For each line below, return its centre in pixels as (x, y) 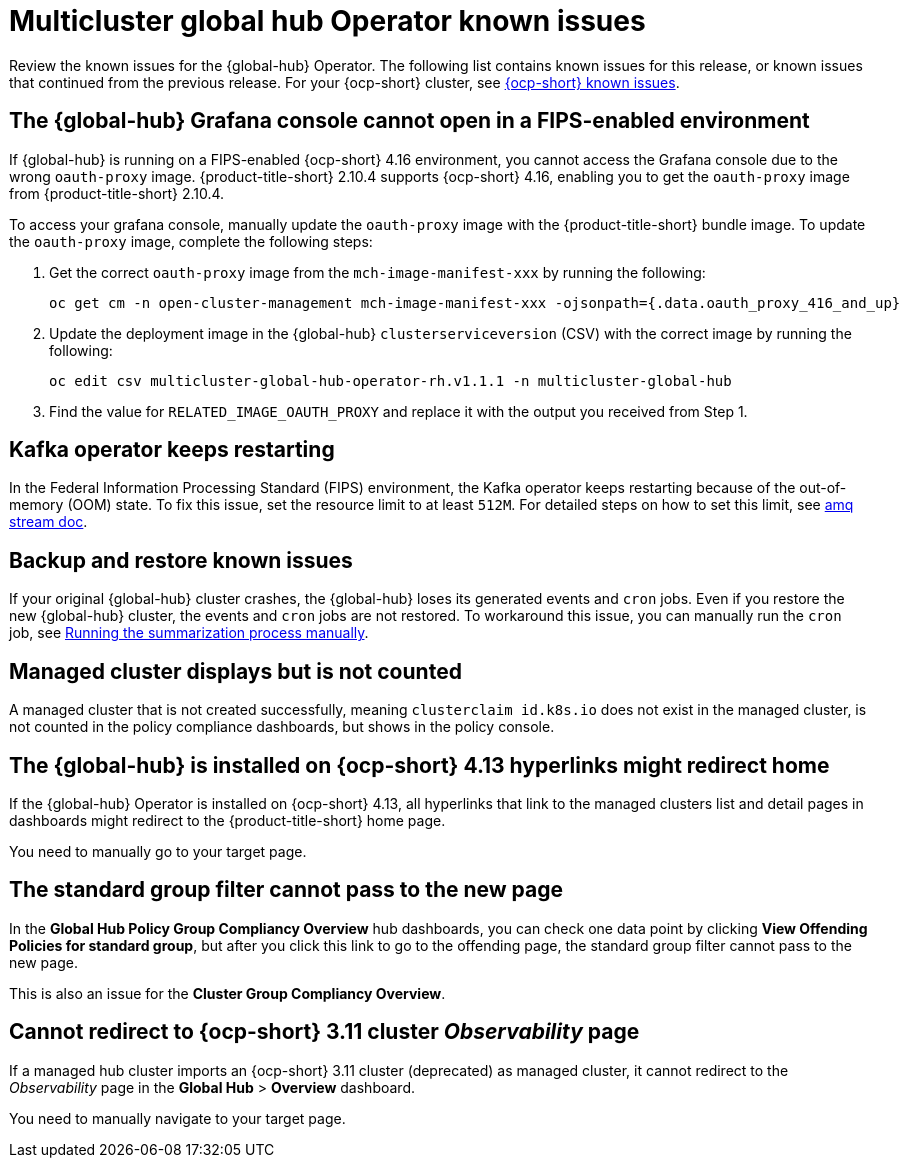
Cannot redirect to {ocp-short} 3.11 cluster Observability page (324, 1032)
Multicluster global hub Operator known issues (327, 21)
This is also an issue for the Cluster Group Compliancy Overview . (227, 993)
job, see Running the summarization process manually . (189, 633)
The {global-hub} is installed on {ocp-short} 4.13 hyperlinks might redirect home (419, 765)
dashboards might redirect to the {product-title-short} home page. (227, 820)
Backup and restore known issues (181, 560)
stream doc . (48, 522)
